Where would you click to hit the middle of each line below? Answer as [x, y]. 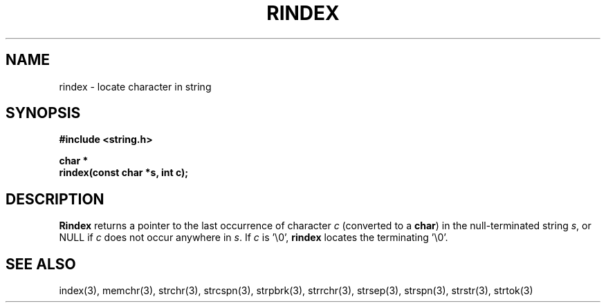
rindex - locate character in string [135, 86]
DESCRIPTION [55, 199]
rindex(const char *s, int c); [124, 173]
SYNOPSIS [43, 113]
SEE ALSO [41, 264]
